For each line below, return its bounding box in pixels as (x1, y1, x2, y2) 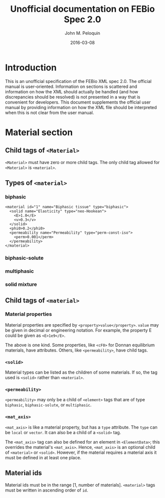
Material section (5, 127, 73, 138)
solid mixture (5, 281, 37, 288)
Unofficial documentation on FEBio (10, 3, 155, 15)
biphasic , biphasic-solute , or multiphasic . (5, 402, 92, 408)
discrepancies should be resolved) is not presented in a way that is (5, 94, 140, 100)
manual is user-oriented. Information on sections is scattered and (5, 83, 137, 89)
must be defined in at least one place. (5, 454, 82, 460)
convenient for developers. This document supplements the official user (5, 99, 151, 105)
